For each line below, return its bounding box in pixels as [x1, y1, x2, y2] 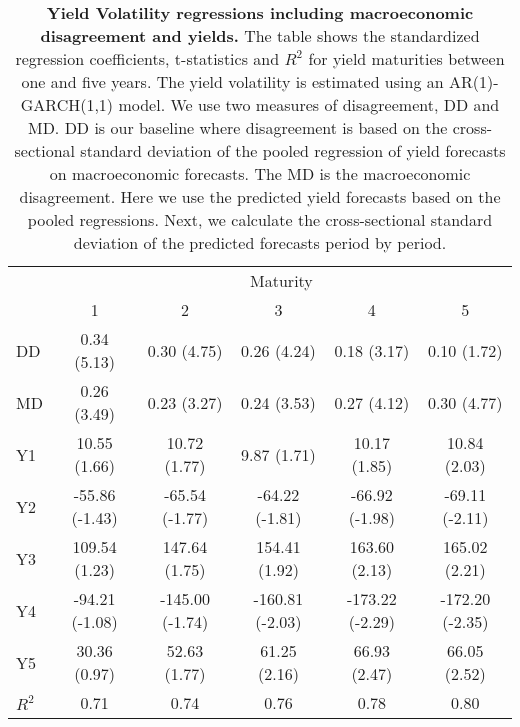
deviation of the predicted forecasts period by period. [73, 231, 447, 254]
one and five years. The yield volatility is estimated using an [21, 70, 444, 93]
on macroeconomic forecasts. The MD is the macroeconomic [49, 162, 471, 185]
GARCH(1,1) [20, 93, 114, 116]
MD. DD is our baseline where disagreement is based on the [27, 116, 448, 139]
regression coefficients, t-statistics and [15, 47, 280, 70]
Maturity [250, 269, 313, 292]
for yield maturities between [308, 47, 505, 70]
